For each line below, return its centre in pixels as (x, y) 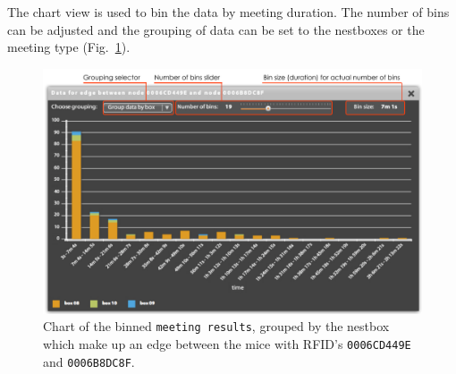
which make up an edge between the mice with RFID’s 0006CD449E (227, 344)
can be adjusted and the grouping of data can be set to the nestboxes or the (216, 29)
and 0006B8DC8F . (89, 361)
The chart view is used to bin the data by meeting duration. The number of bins (228, 12)
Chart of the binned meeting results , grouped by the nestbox (216, 326)
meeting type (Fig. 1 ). (69, 47)
